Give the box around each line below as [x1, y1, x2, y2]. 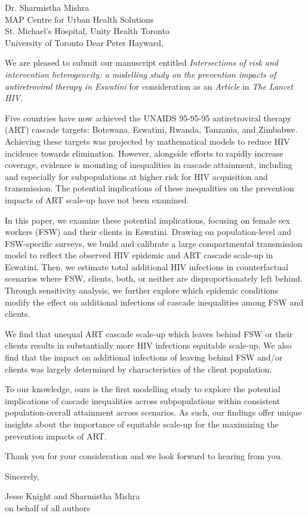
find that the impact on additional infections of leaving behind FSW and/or [5, 351, 283, 364]
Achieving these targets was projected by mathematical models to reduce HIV [5, 135, 290, 147]
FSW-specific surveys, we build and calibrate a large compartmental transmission [5, 237, 303, 249]
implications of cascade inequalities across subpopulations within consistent [5, 394, 281, 407]
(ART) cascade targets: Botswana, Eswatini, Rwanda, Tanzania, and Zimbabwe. [5, 123, 298, 136]
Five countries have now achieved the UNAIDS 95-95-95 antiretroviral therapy [5, 111, 292, 124]
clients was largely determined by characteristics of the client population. [5, 362, 272, 375]
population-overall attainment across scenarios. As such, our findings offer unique [5, 406, 302, 419]
